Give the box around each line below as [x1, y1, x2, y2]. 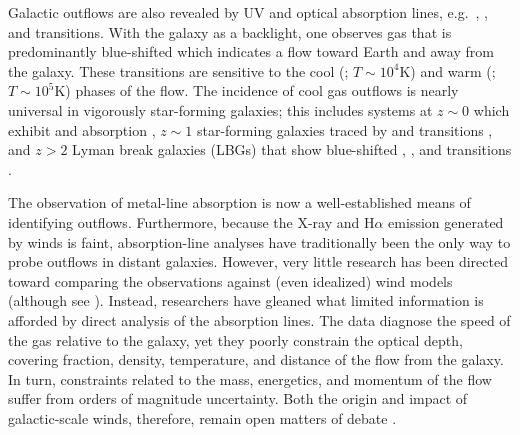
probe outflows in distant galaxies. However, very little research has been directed [8, 251, 508, 272]
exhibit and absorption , [8, 119, 156, 140]
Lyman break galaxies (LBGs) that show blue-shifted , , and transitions [72, 139, 512, 160]
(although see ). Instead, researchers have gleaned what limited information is [8, 290, 484, 311]
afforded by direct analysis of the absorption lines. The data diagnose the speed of [8, 309, 511, 330]
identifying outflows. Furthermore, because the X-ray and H [8, 211, 375, 232]
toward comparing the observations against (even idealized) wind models [8, 270, 453, 291]
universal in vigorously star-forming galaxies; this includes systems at [8, 99, 433, 120]
